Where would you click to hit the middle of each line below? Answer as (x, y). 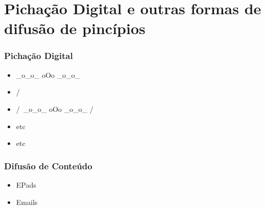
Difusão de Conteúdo (48, 166)
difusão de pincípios (75, 28)
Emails (27, 202)
